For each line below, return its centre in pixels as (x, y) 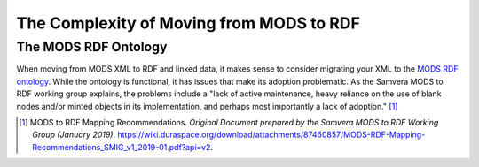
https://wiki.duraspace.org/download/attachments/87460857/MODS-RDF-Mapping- (271, 135)
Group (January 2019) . (74, 135)
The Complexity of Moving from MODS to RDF (188, 23)
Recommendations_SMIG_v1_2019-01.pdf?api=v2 (122, 147)
